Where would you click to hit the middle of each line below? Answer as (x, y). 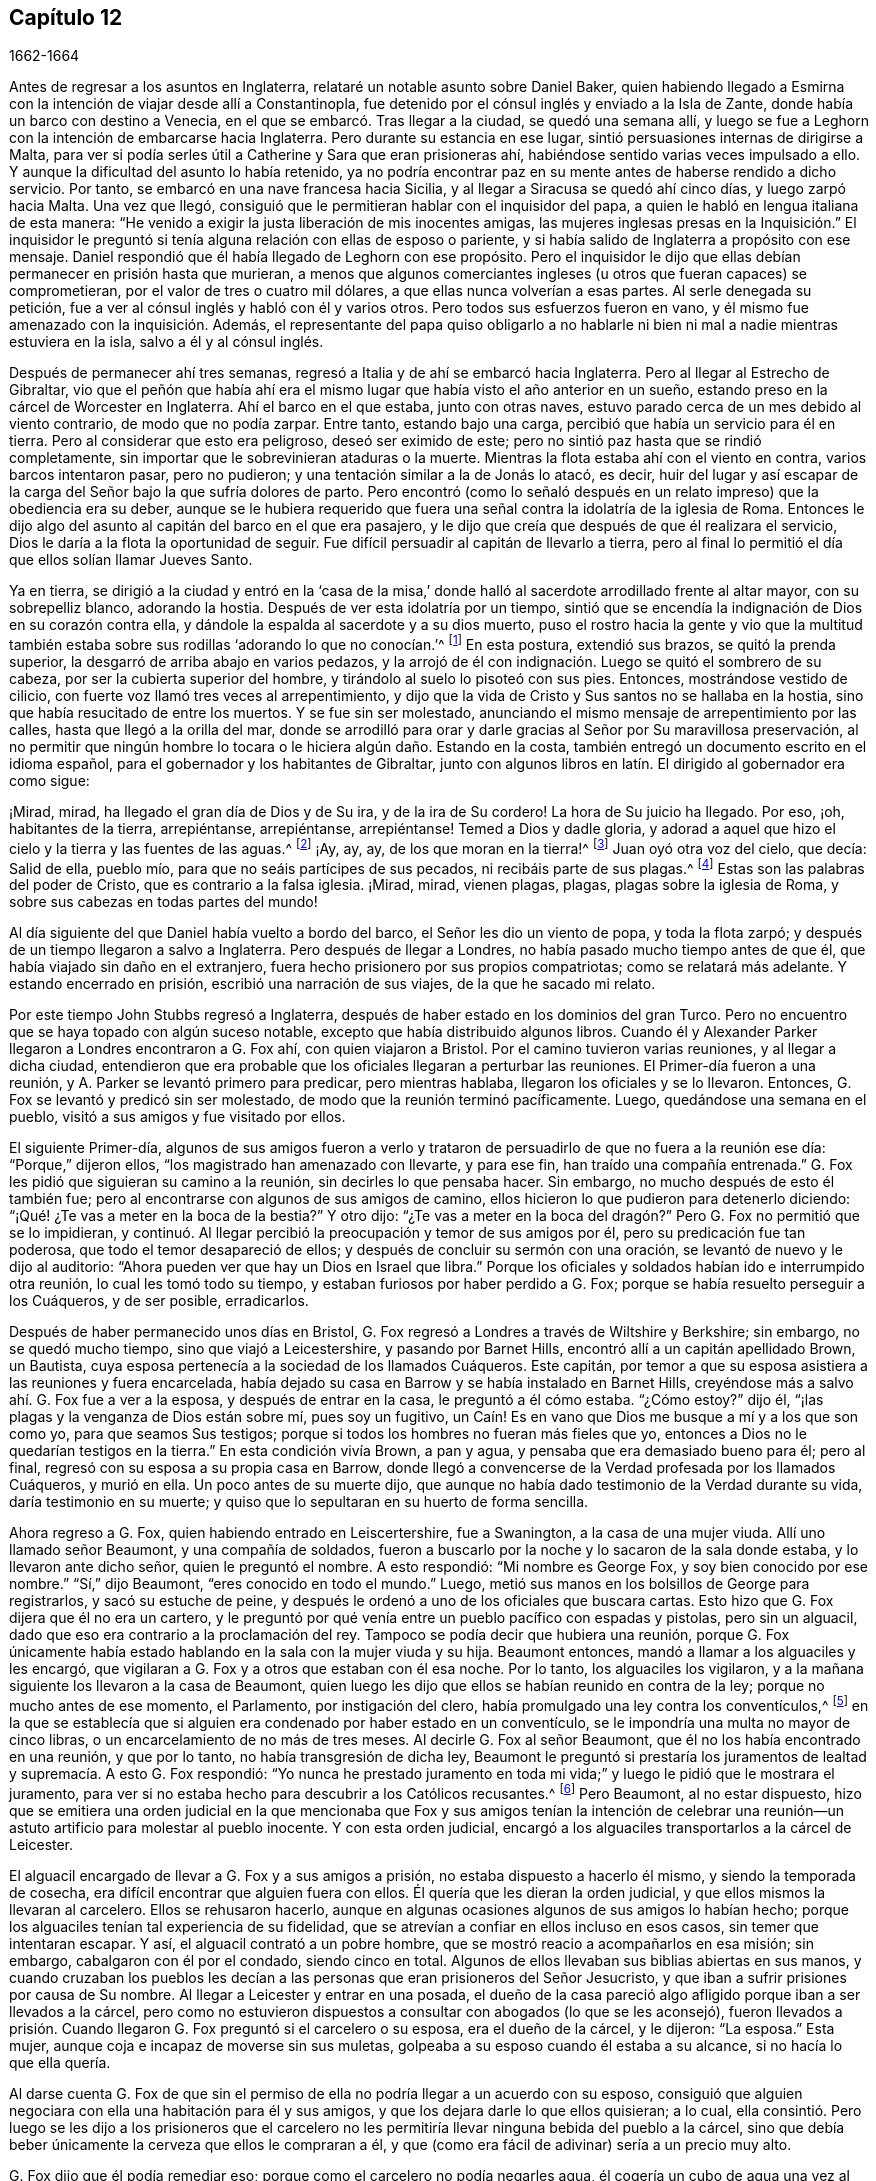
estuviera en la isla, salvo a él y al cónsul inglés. (166, 342)
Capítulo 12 (66, 17)
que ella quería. (60, 2062)
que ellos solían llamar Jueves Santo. (131, 560)
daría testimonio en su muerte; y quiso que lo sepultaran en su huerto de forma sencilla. (299, 1502)
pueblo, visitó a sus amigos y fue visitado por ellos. (177, 1117)
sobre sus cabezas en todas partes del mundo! (163, 902)
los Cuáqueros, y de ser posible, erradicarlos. (159, 1301)
